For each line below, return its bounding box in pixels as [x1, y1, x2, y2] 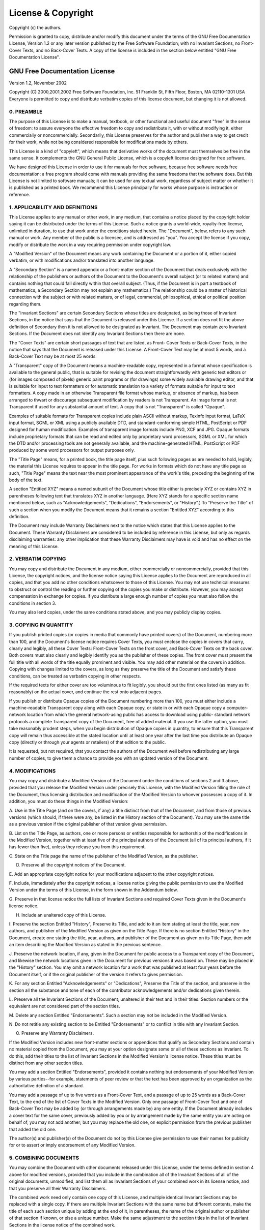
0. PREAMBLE [9, 108, 43, 115]
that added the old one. [9, 1126, 56, 1132]
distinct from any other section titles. [9, 1060, 83, 1066]
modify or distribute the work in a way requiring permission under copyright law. [9, 242, 171, 247]
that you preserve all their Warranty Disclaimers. [9, 1185, 107, 1191]
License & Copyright [9, 7, 94, 18]
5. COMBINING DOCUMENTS [9, 1154, 79, 1161]
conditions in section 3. [9, 600, 56, 606]
